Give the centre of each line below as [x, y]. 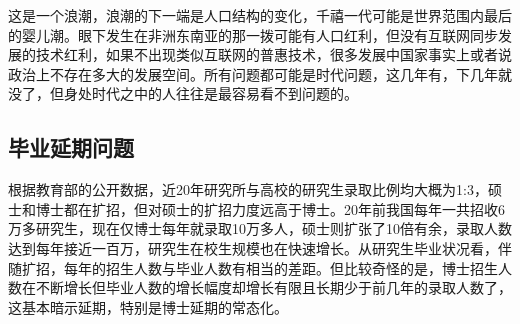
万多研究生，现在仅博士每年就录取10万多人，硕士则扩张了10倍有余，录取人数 [260, 228]
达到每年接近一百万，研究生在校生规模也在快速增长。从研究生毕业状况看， [253, 247]
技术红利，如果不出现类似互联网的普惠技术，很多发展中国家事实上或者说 [273, 54]
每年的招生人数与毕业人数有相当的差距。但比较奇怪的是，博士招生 [280, 267]
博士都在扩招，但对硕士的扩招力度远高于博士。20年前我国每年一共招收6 [270, 208]
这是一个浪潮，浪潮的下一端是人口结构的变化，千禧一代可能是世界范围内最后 [260, 15]
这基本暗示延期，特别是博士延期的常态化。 [148, 306]
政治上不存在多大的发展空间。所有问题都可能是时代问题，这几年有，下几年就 [260, 73]
